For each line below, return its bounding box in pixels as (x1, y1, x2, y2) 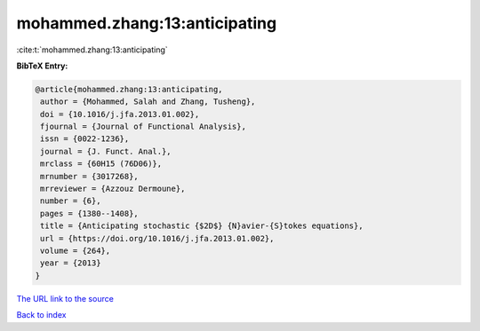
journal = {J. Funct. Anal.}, (40, 146, 172, 156)
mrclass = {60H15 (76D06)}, (40, 159, 163, 169)
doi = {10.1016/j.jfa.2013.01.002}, (40, 109, 200, 119)
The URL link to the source (16, 293, 115, 303)
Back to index (16, 310, 67, 320)
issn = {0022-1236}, (40, 134, 130, 144)
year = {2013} (40, 258, 101, 268)
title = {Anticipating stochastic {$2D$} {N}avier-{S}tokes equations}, (40, 221, 364, 231)
